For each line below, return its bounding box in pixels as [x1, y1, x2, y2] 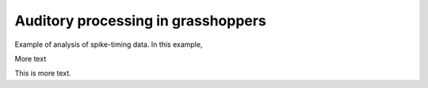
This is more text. [14, 68, 71, 78]
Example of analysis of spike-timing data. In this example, [14, 40, 203, 49]
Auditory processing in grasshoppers [14, 12, 267, 29]
